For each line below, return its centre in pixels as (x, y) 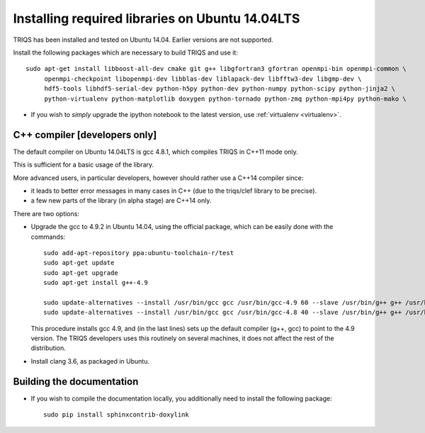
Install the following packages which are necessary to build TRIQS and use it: (126, 52)
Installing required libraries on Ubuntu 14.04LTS (157, 18)
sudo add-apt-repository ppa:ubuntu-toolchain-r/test (138, 253)
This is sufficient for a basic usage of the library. (84, 165)
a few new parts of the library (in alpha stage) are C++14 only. (121, 201)
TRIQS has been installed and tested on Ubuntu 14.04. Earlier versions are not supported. (143, 40)
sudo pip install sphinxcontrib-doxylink (116, 415)
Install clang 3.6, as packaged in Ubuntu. (90, 361)
